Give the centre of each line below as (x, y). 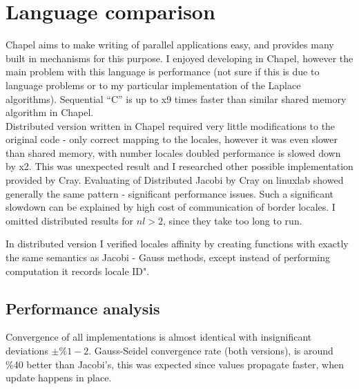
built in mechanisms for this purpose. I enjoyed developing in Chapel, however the (179, 58)
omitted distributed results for (70, 220)
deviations (27, 351)
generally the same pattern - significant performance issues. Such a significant (170, 193)
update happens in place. (59, 378)
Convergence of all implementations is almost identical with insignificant (159, 337)
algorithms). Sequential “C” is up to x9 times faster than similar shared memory (176, 98)
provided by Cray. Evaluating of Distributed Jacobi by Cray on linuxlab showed (175, 180)
